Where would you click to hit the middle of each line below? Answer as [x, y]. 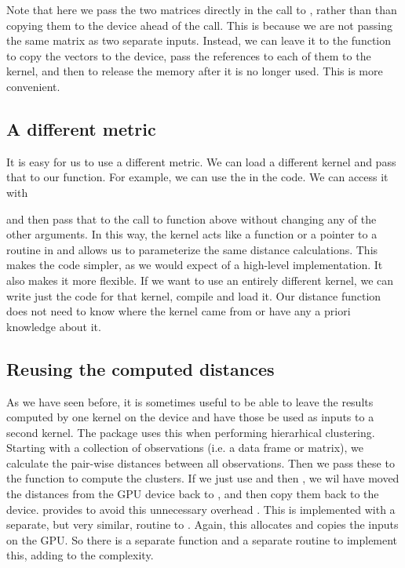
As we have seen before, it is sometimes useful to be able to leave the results [190, 401]
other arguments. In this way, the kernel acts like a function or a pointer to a [192, 234]
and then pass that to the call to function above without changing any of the [192, 218]
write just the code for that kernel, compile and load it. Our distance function [194, 295]
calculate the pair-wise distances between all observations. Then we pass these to [201, 462]
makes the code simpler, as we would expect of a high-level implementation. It [195, 265]
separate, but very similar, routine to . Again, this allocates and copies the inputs [202, 524]
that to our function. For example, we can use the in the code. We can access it [197, 177]
